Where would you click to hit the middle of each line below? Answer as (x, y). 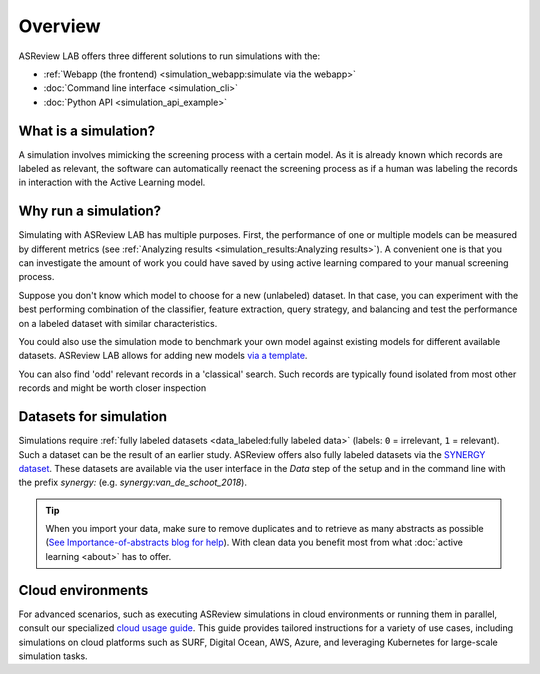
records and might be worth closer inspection (112, 388)
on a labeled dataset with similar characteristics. (118, 323)
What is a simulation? (86, 130)
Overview (59, 26)
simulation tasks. (53, 656)
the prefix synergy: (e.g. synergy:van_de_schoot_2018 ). (132, 482)
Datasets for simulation (93, 416)
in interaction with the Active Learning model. (112, 182)
